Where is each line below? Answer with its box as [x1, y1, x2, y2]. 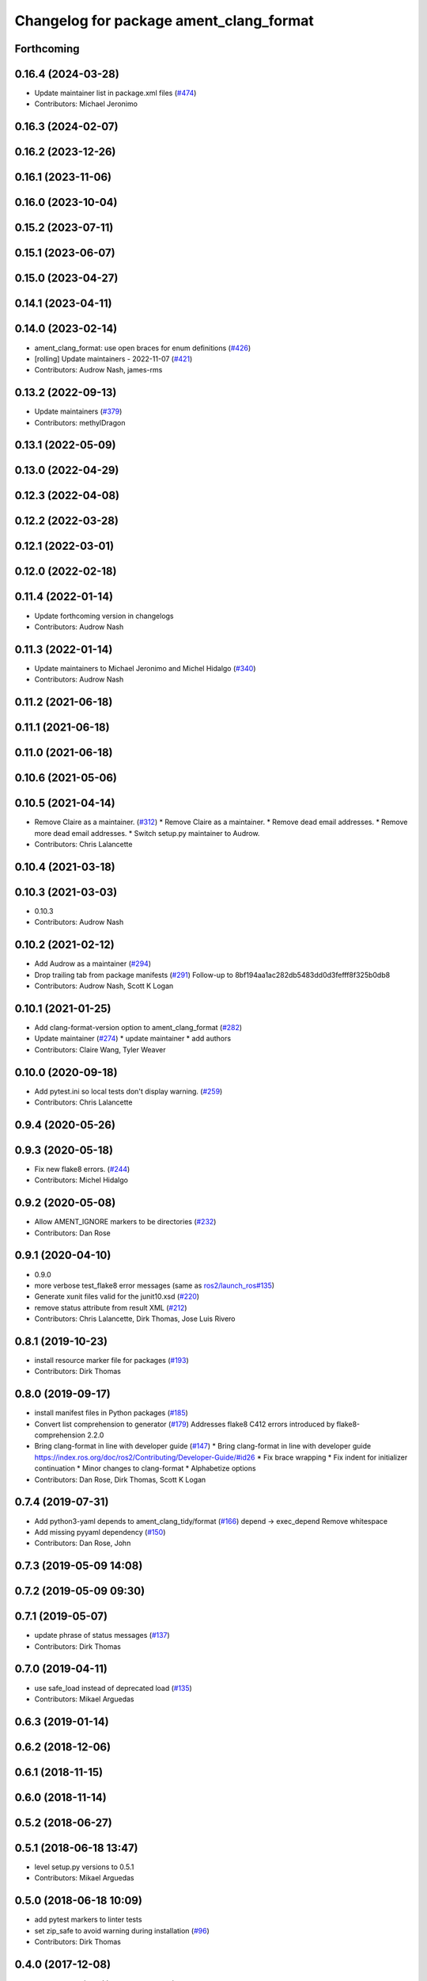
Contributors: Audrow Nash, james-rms [34, 365, 163, 375]
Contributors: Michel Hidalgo [34, 1175, 128, 1185]
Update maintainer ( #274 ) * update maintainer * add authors [34, 1034, 232, 1044]
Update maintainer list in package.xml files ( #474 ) [34, 88, 197, 98]
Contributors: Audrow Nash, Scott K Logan [34, 981, 174, 990]
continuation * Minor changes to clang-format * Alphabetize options [34, 1464, 256, 1473]
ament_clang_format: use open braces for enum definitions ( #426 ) [34, 343, 251, 353]
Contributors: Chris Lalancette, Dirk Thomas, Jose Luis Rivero [34, 1314, 236, 1323]
